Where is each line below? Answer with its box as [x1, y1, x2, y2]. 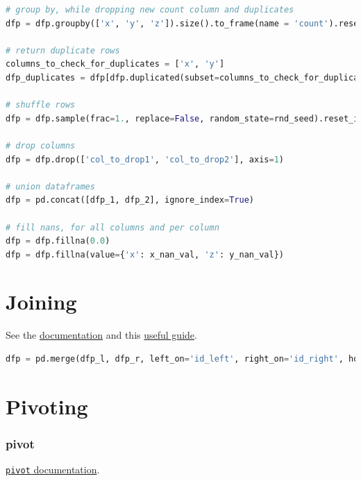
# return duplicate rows [6, 45, 120, 56]
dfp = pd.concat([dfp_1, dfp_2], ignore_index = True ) [6, 195, 254, 205]
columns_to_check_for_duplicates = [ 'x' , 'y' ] [6, 59, 225, 69]
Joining [6, 287, 77, 316]
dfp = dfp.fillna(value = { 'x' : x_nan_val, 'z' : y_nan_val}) [6, 249, 284, 260]
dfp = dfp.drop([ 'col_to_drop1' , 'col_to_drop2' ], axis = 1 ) [6, 154, 284, 164]
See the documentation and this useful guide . [6, 328, 197, 342]
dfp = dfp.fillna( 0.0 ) [6, 236, 110, 246]
